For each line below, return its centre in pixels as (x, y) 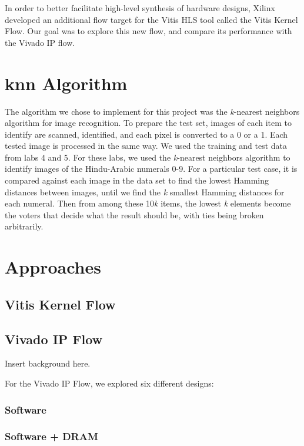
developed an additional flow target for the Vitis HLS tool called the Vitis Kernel (151, 19)
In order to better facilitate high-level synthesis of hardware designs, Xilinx (140, 8)
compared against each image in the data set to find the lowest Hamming (137, 180)
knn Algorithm (66, 83)
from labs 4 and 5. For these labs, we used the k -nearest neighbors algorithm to (148, 157)
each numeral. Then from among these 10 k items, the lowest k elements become (148, 203)
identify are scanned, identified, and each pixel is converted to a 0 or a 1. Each (146, 134)
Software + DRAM (51, 436)
